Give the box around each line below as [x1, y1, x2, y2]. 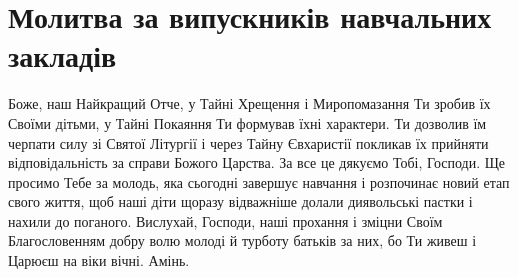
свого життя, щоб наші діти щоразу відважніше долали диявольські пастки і [8, 191, 473, 212]
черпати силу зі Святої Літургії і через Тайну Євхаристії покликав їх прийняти [8, 132, 489, 153]
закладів [8, 35, 117, 76]
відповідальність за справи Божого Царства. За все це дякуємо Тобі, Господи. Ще [8, 152, 506, 173]
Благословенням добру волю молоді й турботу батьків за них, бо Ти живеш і [8, 230, 477, 251]
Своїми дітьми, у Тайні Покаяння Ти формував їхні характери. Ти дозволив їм [8, 112, 487, 133]
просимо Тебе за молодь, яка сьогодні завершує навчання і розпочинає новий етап [8, 171, 510, 192]
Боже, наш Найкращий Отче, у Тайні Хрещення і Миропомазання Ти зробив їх [8, 93, 491, 114]
